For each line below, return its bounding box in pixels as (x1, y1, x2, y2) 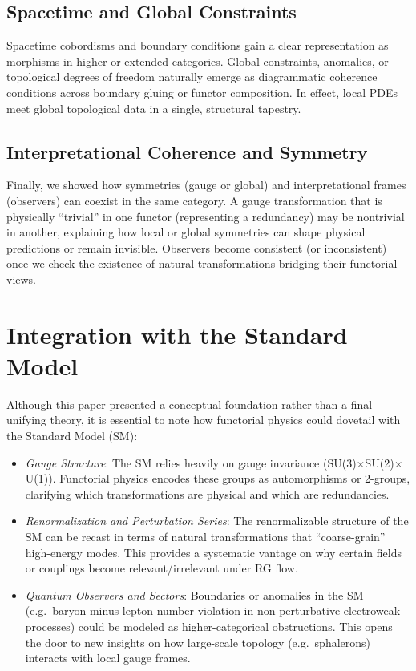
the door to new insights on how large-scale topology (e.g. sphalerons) (25, 633, 371, 650)
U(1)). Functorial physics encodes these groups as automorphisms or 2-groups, (25, 470, 410, 487)
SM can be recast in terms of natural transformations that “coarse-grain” (25, 528, 386, 544)
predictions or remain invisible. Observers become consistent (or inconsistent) (6, 239, 387, 256)
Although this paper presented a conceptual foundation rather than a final (6, 395, 373, 412)
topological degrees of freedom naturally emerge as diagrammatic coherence (6, 68, 378, 85)
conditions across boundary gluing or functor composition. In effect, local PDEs (6, 83, 398, 100)
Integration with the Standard (6, 317, 348, 350)
